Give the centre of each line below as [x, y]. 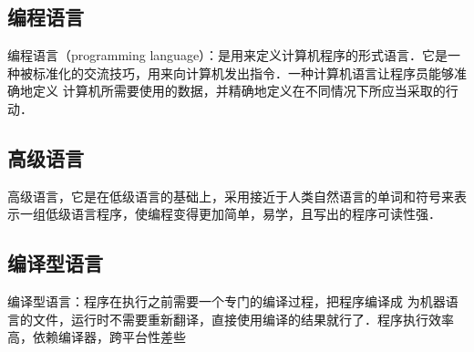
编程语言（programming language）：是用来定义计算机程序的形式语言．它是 [228, 55]
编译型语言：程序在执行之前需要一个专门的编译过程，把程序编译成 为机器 [227, 301]
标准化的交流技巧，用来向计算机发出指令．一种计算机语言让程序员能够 [243, 72]
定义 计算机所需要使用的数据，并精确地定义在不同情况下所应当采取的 [239, 91]
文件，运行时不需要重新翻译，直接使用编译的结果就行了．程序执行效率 [243, 319]
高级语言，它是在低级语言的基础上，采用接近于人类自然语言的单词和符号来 [231, 196]
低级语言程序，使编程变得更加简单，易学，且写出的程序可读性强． [243, 214]
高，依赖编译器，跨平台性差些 [97, 337]
